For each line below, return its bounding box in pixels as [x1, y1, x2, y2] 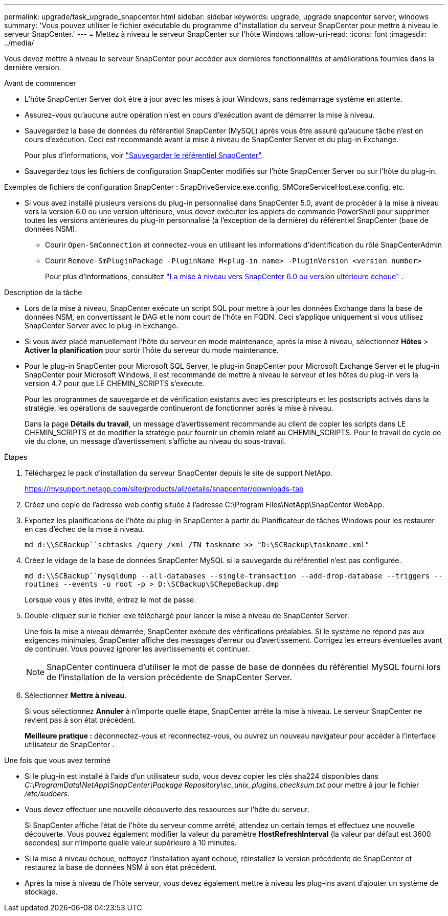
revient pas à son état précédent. [25, 716, 136, 724]
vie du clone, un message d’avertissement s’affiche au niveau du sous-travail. [25, 437, 286, 445]
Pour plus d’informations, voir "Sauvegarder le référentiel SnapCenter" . [25, 151, 263, 160]
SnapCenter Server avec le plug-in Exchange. [25, 321, 178, 330]
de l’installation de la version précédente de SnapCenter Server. [47, 672, 292, 682]
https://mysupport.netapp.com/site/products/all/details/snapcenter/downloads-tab [25, 484, 304, 493]
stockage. [25, 887, 58, 896]
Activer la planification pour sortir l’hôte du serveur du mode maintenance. [25, 346, 279, 354]
